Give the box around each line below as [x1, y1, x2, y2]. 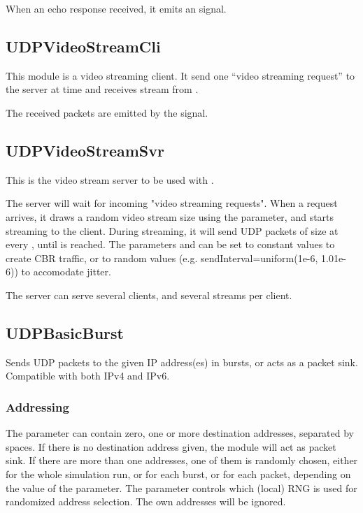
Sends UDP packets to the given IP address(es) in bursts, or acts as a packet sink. [6, 354, 358, 369]
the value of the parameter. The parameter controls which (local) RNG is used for [6, 480, 357, 495]
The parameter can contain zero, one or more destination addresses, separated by [6, 426, 355, 440]
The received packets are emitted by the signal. [6, 105, 208, 120]
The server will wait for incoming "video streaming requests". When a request [6, 196, 338, 210]
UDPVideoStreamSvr [6, 139, 164, 161]
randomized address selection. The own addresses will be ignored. [6, 494, 286, 509]
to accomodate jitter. [21, 264, 111, 279]
